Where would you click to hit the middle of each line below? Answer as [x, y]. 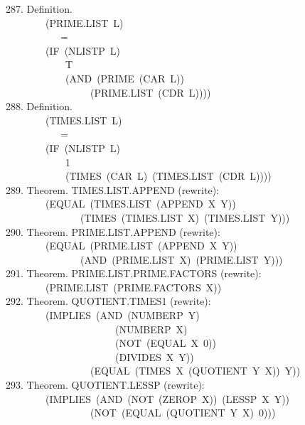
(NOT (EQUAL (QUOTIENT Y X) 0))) [183, 413]
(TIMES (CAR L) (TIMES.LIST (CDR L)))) [168, 176]
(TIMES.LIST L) [84, 120]
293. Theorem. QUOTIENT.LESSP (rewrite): [105, 385]
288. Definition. [39, 106]
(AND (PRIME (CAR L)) [124, 78]
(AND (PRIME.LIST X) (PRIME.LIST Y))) [181, 259]
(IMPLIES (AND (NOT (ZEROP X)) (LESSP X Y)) [167, 398]
